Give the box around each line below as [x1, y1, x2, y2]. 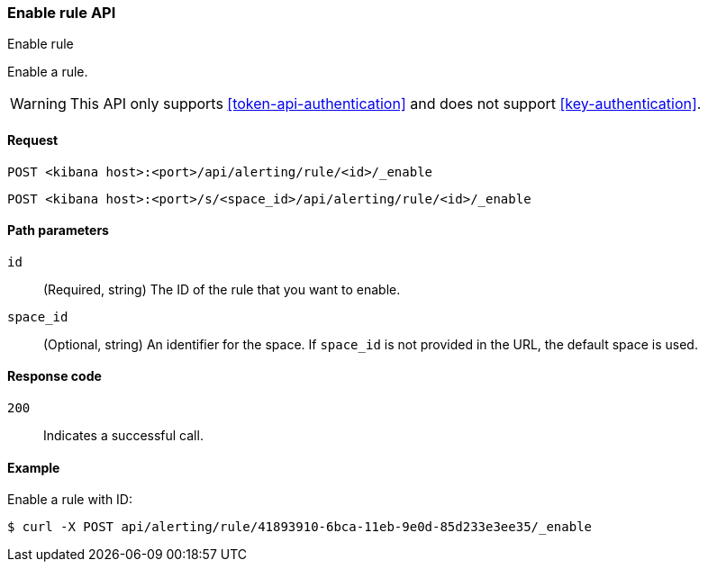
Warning [10, 95, 67, 113]
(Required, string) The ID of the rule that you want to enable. [43, 281, 401, 297]
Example [7, 459, 60, 475]
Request [7, 131, 59, 148]
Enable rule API [7, 4, 116, 22]
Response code [7, 368, 102, 384]
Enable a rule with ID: [7, 492, 132, 508]
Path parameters [7, 222, 109, 239]
